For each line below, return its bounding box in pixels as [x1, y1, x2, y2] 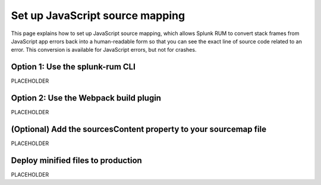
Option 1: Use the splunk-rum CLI [11, 62, 136, 72]
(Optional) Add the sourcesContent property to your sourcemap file [11, 124, 267, 134]
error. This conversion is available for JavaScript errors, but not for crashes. [11, 46, 197, 54]
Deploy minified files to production [11, 155, 142, 165]
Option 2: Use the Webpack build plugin [11, 93, 162, 104]
